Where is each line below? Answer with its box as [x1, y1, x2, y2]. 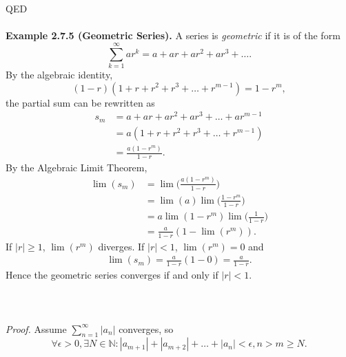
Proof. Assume [6, 321, 67, 336]
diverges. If [98, 239, 145, 253]
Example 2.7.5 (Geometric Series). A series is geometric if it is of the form [6, 28, 340, 43]
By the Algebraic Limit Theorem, [6, 160, 147, 174]
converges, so [119, 321, 174, 336]
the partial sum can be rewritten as [6, 95, 155, 109]
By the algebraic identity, [6, 67, 113, 81]
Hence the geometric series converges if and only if [6, 268, 218, 282]
